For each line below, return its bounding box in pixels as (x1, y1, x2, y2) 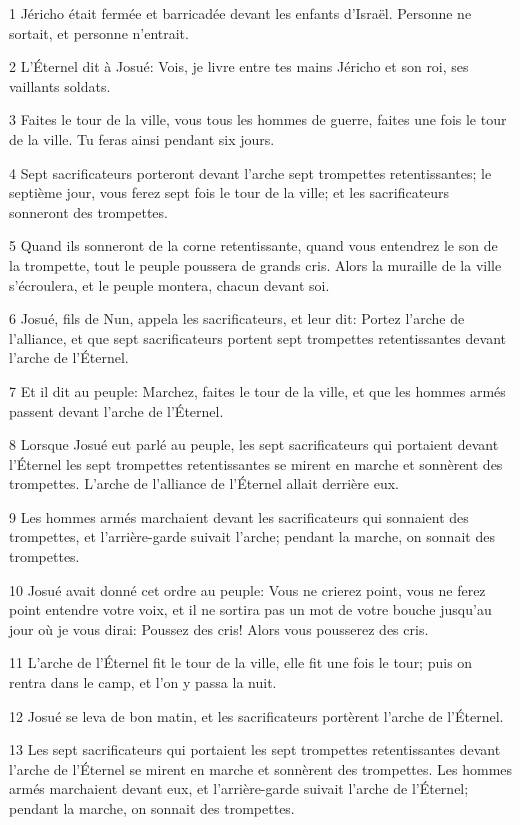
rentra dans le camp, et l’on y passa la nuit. (9, 672, 277, 693)
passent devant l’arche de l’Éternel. (9, 400, 224, 421)
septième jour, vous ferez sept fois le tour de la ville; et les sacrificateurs (9, 182, 450, 203)
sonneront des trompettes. (9, 201, 168, 222)
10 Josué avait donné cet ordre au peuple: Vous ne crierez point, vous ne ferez (9, 579, 486, 600)
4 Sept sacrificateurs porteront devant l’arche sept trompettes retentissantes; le (9, 162, 492, 183)
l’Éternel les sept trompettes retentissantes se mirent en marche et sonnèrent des (9, 453, 503, 474)
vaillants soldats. (9, 75, 111, 96)
